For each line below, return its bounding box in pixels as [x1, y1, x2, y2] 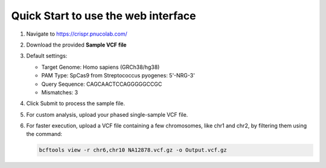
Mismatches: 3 [41, 88, 78, 96]
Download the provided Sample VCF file [26, 41, 127, 48]
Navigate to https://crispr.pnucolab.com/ [26, 30, 128, 37]
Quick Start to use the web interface [11, 9, 196, 22]
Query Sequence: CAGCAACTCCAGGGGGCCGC [41, 80, 162, 88]
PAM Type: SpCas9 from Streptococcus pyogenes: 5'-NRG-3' [41, 72, 196, 79]
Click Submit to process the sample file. [26, 100, 125, 107]
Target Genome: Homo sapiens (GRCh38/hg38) [41, 63, 160, 71]
